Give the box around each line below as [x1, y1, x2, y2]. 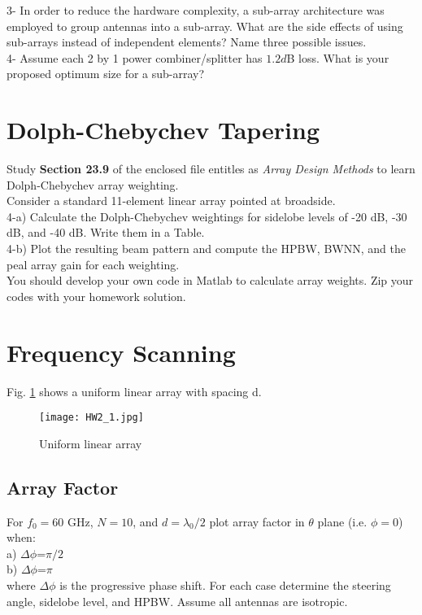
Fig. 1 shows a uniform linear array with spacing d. [7, 382, 262, 399]
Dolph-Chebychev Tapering [7, 113, 320, 146]
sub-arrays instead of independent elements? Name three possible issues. [7, 33, 367, 50]
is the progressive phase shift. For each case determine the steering [59, 576, 391, 593]
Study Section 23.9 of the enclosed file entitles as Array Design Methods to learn [7, 160, 415, 177]
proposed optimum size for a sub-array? [7, 65, 205, 82]
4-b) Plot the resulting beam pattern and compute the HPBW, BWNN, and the [7, 240, 406, 257]
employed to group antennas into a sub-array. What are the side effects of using [7, 17, 403, 34]
